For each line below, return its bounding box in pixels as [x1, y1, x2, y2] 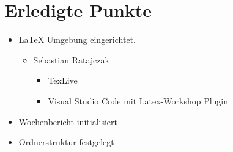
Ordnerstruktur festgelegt [18, 136, 114, 148]
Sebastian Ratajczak [33, 53, 109, 66]
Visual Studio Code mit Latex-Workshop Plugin [48, 94, 229, 107]
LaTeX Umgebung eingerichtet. [18, 33, 136, 46]
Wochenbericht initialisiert [18, 115, 117, 128]
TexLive [48, 74, 78, 87]
